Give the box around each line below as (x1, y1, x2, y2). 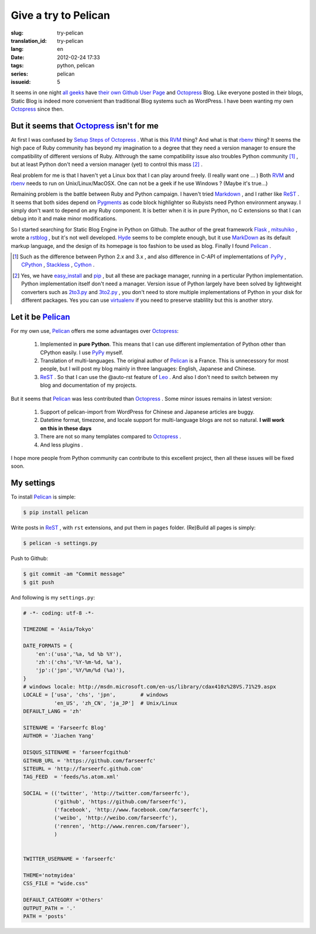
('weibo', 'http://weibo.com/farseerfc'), (53, 814, 178, 821)
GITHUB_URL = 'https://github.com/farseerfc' (23, 757, 156, 764)
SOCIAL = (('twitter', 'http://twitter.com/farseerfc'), (23, 790, 190, 797)
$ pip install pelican (23, 509, 88, 516)
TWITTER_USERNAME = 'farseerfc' (23, 855, 116, 863)
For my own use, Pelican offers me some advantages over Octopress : (11, 327, 179, 334)
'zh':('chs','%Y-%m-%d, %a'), (35, 659, 122, 665)
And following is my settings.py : (11, 594, 95, 601)
